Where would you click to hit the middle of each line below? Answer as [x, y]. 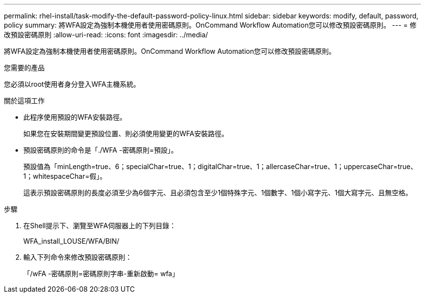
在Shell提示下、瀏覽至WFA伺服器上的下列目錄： [100, 226]
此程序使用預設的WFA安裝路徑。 [75, 117]
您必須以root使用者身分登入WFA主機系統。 [72, 84]
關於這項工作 [24, 101]
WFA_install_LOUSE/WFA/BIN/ [71, 241]
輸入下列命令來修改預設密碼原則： [78, 257]
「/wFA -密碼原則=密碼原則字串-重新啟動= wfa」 [101, 274]
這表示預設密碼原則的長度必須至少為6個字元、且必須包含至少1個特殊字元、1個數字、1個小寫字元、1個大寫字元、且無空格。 [218, 193]
